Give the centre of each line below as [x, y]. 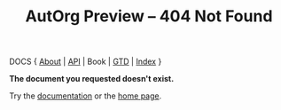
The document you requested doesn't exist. [92, 79]
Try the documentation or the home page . [86, 96]
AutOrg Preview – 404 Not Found [149, 16]
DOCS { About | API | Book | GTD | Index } [86, 62]
